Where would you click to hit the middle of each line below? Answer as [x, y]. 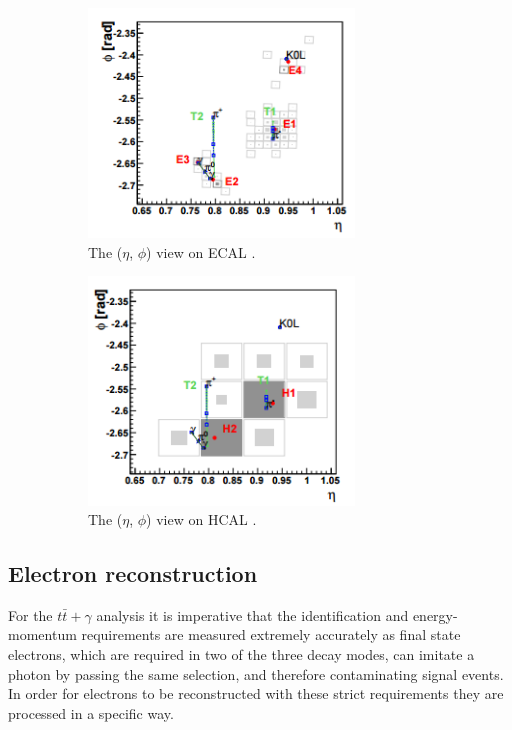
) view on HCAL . [201, 519]
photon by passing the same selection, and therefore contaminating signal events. [256, 673]
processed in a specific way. [91, 712]
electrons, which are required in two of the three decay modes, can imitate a [241, 654]
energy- [435, 614]
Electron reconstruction [133, 573]
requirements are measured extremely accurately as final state [271, 634]
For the [30, 614]
